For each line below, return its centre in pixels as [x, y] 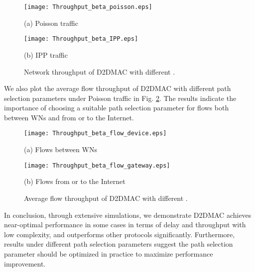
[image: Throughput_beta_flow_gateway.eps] [97, 165]
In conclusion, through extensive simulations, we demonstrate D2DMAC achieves [128, 215]
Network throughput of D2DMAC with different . [100, 71]
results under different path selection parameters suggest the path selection [119, 244]
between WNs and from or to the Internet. [69, 117]
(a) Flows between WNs [61, 149]
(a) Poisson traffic [51, 23]
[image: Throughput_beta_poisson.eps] [88, 7]
